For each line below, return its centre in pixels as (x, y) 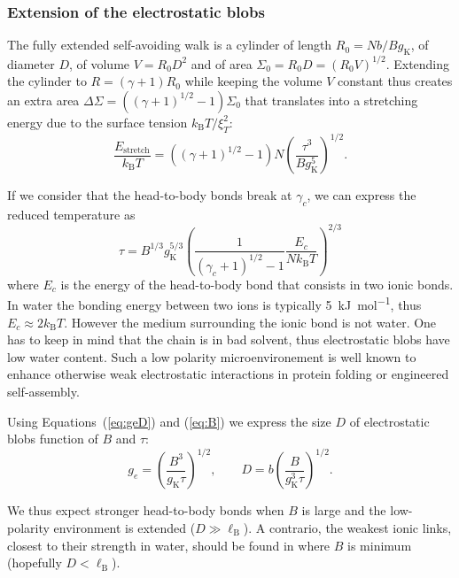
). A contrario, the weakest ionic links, (347, 527)
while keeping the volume (253, 81)
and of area (222, 63)
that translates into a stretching (331, 100)
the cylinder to (47, 81)
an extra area (43, 100)
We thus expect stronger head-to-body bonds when (146, 510)
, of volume (99, 63)
